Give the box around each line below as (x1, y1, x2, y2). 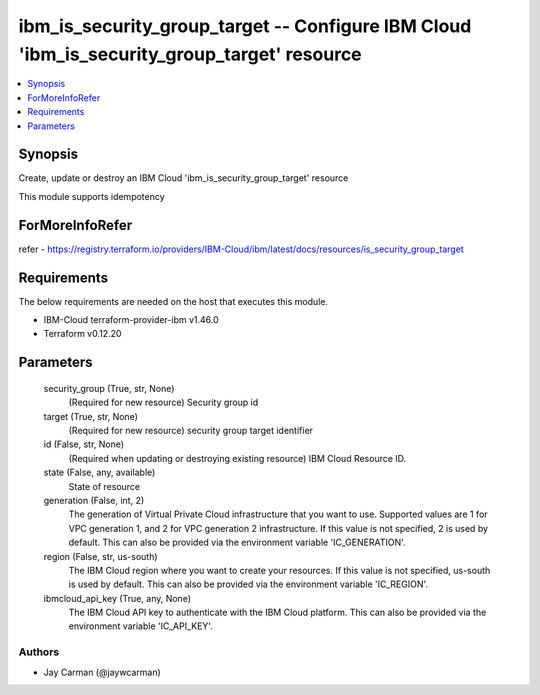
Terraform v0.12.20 (43, 328, 122, 340)
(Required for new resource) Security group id (68, 396, 259, 409)
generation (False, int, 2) (43, 494, 145, 506)
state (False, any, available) (43, 466, 156, 479)
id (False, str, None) (43, 438, 125, 450)
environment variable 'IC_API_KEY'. (68, 620, 214, 632)
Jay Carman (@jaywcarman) (43, 666, 162, 678)
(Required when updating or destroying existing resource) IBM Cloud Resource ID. (68, 452, 407, 464)
